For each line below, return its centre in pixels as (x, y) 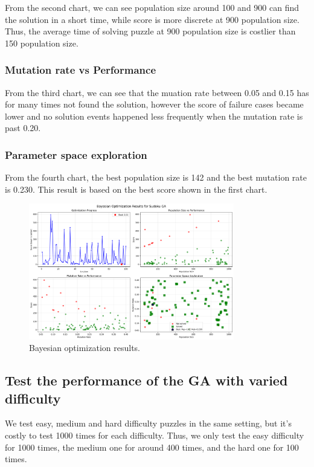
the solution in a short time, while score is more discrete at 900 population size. (152, 19)
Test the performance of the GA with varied (146, 380)
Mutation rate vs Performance (81, 70)
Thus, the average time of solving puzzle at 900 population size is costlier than (150, 31)
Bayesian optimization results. (85, 348)
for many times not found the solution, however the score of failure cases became (154, 104)
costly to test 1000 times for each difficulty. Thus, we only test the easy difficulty (155, 435)
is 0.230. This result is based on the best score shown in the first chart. (136, 189)
